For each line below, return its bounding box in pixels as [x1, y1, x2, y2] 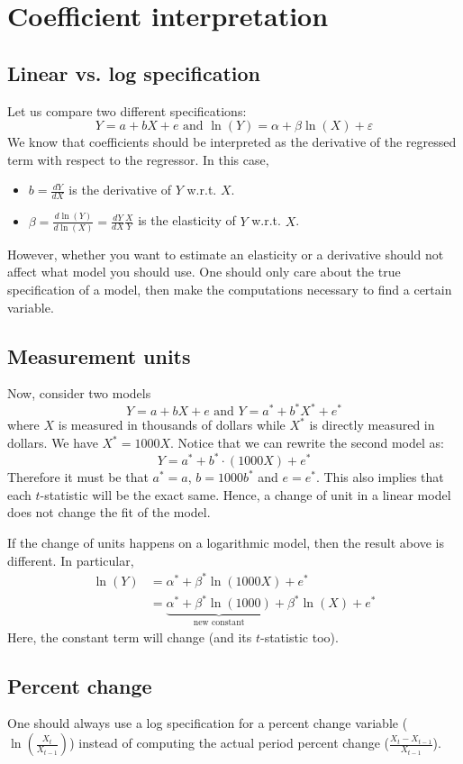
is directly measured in [309, 415, 435, 434]
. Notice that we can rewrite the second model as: [170, 433, 444, 452]
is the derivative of [68, 180, 172, 199]
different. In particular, [7, 550, 134, 569]
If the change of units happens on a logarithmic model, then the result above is [7, 532, 444, 551]
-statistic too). [260, 627, 339, 646]
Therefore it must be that [7, 468, 149, 487]
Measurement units [7, 341, 191, 369]
